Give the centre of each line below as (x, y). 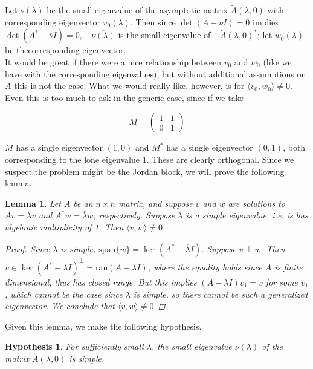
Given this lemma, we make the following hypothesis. (103, 326)
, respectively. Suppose (134, 215)
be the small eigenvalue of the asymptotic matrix (137, 10)
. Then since (153, 21)
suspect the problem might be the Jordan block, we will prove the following (145, 171)
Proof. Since (27, 248)
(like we (277, 62)
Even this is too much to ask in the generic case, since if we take (124, 97)
